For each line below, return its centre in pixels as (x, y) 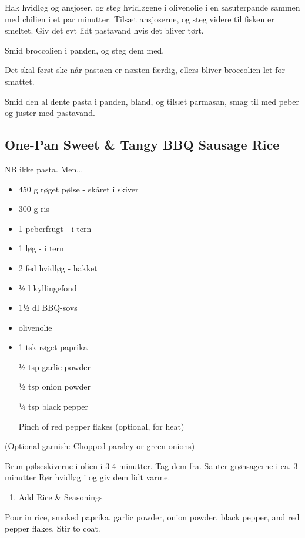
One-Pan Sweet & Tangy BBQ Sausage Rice (142, 145)
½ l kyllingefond (48, 288)
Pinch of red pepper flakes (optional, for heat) (101, 426)
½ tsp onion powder (54, 386)
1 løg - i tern (41, 248)
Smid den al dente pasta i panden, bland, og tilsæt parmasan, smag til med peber (152, 101)
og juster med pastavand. (50, 113)
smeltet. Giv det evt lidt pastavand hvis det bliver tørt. (104, 30)
